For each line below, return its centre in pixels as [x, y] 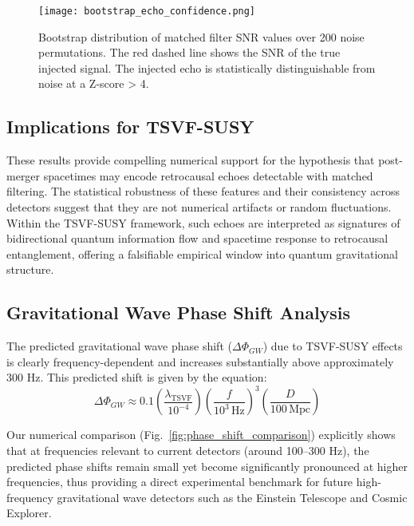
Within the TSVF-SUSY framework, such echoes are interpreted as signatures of [203, 222]
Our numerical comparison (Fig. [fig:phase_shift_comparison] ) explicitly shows [201, 435]
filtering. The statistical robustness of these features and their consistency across [203, 191]
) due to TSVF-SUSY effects [333, 346]
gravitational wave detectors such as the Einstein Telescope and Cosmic [232, 497]
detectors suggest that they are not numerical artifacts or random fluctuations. [199, 207]
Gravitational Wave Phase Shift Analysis [179, 312]
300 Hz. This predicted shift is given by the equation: [137, 377]
